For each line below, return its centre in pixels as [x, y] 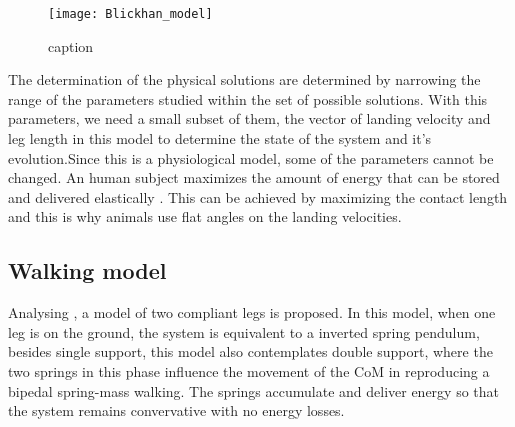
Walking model [87, 270]
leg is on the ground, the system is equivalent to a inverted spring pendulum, [244, 331]
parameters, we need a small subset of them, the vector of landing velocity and [249, 118]
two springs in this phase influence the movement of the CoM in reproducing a [249, 370]
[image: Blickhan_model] [130, 14]
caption [71, 45]
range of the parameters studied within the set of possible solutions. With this [248, 98]
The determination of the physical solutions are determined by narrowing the [244, 79]
